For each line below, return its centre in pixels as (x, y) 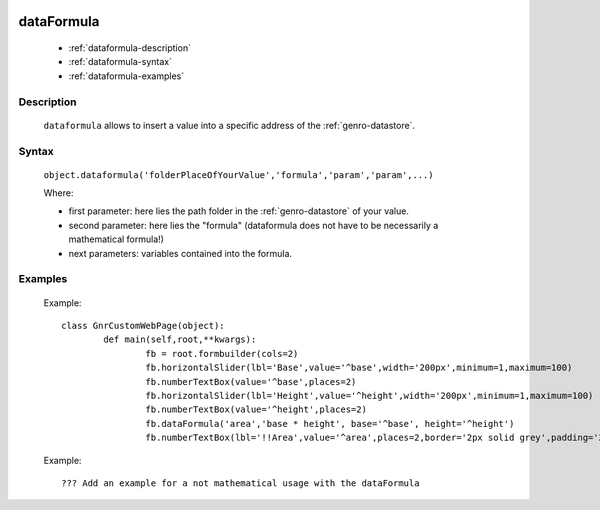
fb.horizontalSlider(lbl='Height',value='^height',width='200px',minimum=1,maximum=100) (369, 395)
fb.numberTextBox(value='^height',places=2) (256, 409)
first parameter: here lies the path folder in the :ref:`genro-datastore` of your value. (239, 211)
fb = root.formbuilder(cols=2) (222, 353)
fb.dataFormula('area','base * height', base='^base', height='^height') (330, 423)
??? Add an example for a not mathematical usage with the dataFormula (240, 483)
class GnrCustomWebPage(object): (143, 325)
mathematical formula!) (116, 239)
